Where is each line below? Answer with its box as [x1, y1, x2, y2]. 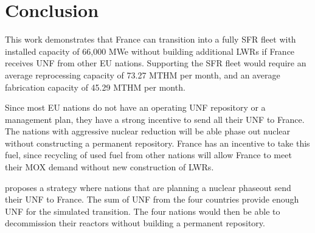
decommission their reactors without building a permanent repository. [5, 217, 265, 229]
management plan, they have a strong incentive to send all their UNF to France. [5, 113, 305, 125]
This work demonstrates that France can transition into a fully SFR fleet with [5, 33, 296, 46]
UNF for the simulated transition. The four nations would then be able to [5, 204, 280, 217]
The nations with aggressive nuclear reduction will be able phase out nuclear [5, 125, 291, 137]
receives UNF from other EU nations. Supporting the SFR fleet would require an [5, 57, 306, 69]
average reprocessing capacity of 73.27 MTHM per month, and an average [5, 68, 280, 81]
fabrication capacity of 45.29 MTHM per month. [5, 80, 185, 93]
